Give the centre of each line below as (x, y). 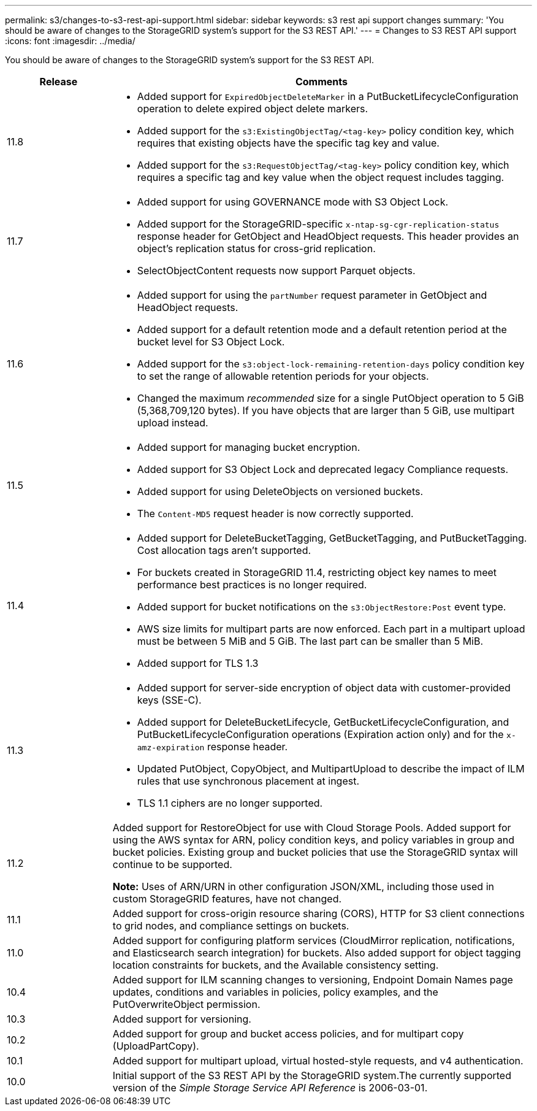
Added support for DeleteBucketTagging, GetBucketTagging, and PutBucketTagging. (332, 538)
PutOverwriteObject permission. (186, 1004)
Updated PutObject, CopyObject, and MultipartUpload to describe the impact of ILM (331, 769)
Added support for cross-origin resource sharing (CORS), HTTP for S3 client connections (318, 913)
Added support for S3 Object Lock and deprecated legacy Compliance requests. (323, 469)
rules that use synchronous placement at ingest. (248, 781)
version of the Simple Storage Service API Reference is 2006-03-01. (270, 1088)
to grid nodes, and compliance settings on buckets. (231, 926)
